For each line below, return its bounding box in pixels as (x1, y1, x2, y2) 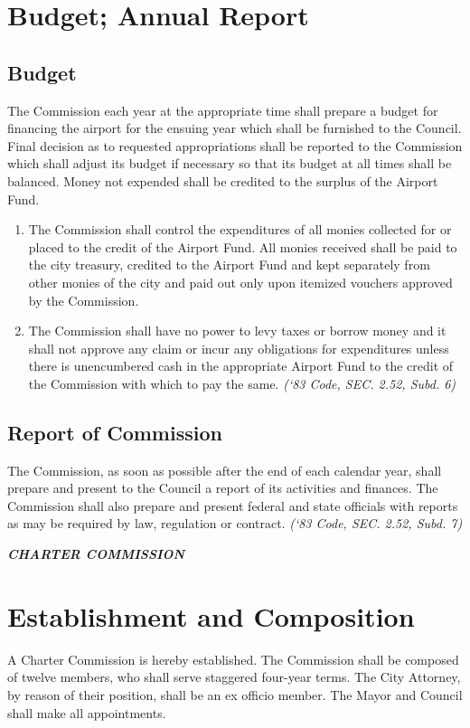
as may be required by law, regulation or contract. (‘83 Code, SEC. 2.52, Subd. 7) (7, 514, 463, 533)
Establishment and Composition (7, 597, 415, 634)
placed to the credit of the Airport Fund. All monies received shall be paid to (28, 237, 457, 256)
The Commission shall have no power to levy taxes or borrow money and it (28, 321, 446, 340)
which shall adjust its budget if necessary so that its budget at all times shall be (7, 154, 452, 173)
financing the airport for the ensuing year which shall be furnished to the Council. (7, 118, 462, 137)
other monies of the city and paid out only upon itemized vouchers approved (28, 272, 453, 291)
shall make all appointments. (7, 703, 166, 722)
